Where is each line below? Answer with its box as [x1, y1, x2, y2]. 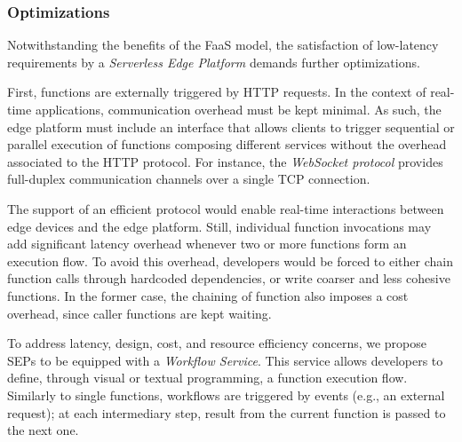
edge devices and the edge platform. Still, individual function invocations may [7, 217, 432, 235]
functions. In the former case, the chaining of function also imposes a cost [7, 286, 409, 304]
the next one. [7, 421, 79, 439]
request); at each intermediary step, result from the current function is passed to [7, 403, 446, 422]
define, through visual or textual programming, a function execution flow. [7, 368, 408, 387]
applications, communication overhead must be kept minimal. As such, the [35, 100, 442, 118]
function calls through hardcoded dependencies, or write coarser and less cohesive [7, 269, 450, 288]
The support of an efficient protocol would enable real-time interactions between [7, 199, 444, 217]
